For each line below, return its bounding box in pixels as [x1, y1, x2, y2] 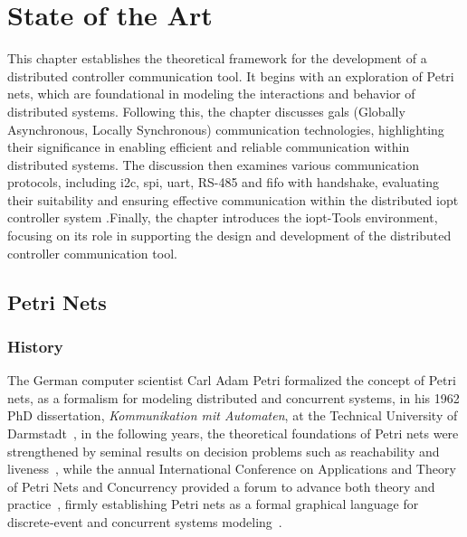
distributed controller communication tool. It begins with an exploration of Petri [7, 66, 454, 85]
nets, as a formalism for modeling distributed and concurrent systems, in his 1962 [7, 388, 460, 407]
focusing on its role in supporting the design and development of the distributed [7, 226, 452, 245]
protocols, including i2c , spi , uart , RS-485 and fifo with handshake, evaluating [7, 173, 440, 192]
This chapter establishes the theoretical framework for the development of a [7, 49, 427, 68]
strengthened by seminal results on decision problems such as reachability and [7, 441, 440, 460]
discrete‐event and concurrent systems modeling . [7, 513, 282, 531]
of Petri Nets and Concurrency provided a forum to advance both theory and [7, 476, 435, 495]
